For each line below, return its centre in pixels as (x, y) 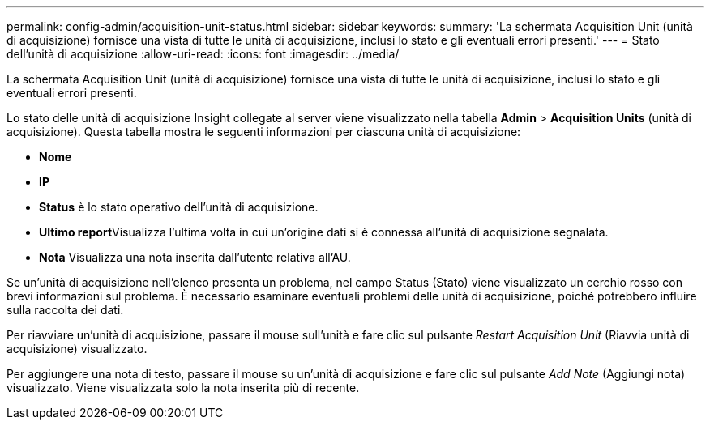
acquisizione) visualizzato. (77, 349)
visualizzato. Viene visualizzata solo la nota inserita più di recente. (183, 388)
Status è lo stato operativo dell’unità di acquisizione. (179, 207)
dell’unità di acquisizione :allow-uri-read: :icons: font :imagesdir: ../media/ (203, 54)
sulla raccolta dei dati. (65, 310)
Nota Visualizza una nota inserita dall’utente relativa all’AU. (195, 257)
